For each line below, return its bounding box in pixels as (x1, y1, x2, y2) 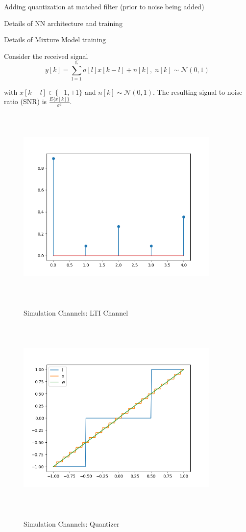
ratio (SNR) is (4, 96, 47, 106)
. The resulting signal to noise (152, 86, 243, 97)
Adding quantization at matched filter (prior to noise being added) (4, 1, 204, 11)
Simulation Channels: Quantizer (24, 519, 120, 529)
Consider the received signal (4, 51, 88, 61)
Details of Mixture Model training (4, 34, 106, 45)
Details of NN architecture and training (4, 18, 123, 28)
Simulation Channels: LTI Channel (24, 308, 128, 318)
